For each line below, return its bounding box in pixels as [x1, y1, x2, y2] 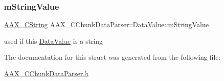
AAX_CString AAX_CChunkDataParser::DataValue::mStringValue [4, 19, 209, 30]
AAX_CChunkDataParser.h [4, 68, 89, 78]
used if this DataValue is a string [4, 35, 103, 46]
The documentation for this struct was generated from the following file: [4, 52, 221, 62]
